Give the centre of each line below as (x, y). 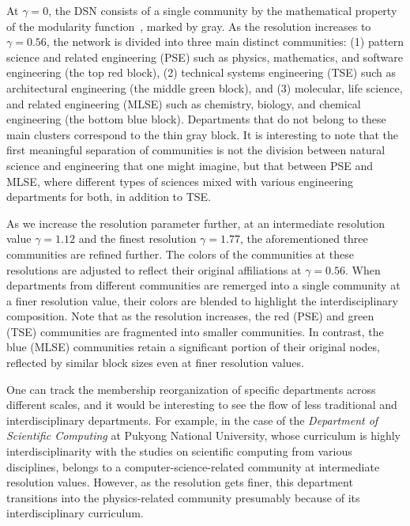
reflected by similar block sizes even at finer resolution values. (155, 363)
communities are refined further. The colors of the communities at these (180, 254)
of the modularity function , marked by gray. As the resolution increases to (189, 26)
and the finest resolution (137, 238)
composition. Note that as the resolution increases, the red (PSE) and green (190, 316)
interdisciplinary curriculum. (75, 513)
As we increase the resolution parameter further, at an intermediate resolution (196, 223)
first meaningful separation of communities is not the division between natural (196, 150)
